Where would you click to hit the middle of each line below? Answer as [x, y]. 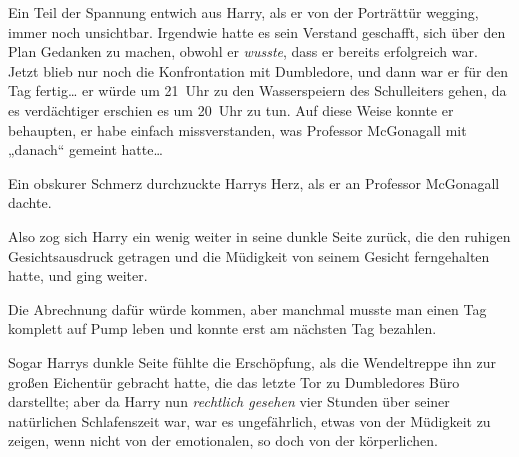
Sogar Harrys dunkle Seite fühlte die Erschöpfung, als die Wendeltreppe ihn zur [252, 361]
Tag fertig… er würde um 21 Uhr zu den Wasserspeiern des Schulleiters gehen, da [257, 90]
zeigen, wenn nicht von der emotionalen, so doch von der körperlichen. [223, 440]
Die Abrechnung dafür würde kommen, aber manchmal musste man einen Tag [247, 308]
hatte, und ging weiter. [78, 275]
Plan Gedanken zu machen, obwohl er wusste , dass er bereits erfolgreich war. [243, 51]
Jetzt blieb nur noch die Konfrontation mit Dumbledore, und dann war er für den [258, 70]
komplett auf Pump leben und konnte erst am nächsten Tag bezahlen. [222, 328]
